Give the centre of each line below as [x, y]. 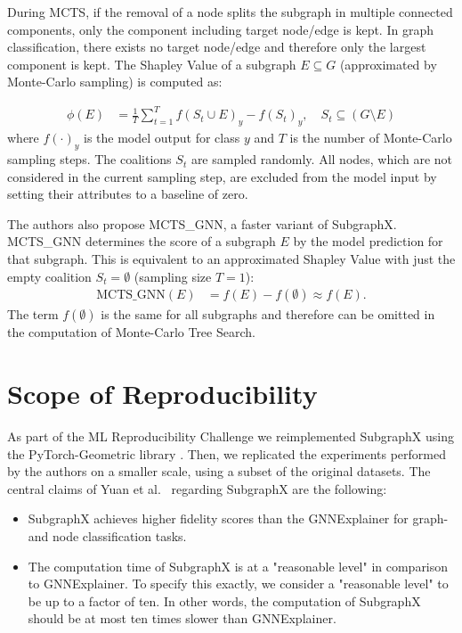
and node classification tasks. [107, 535]
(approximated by [388, 64]
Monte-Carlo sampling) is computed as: [115, 82]
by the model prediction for [368, 241]
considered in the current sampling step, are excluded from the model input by [222, 176]
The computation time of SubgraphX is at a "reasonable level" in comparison [238, 566]
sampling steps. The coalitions [89, 159]
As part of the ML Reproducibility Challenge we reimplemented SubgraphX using [231, 436]
